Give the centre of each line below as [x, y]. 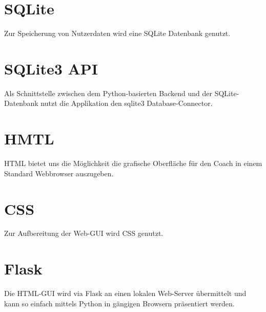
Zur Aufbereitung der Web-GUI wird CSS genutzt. [84, 233]
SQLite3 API [51, 68]
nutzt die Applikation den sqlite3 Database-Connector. [127, 103]
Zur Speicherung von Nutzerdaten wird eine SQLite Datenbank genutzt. [117, 33]
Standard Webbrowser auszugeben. [59, 173]
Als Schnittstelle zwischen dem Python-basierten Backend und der [108, 93]
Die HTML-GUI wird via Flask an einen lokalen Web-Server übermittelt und [125, 293]
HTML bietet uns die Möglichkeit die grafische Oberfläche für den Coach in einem [133, 163]
